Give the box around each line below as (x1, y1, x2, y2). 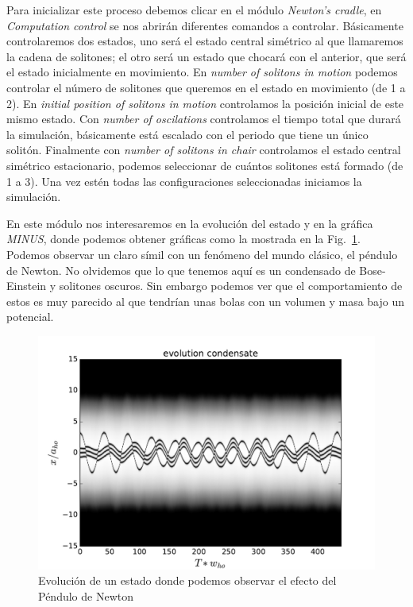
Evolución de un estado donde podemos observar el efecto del (38, 572, 337, 589)
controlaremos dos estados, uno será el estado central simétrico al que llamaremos (6, 33, 403, 49)
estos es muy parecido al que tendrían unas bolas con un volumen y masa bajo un (6, 292, 405, 309)
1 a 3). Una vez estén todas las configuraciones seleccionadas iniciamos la (6, 172, 362, 189)
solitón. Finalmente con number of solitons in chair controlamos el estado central (6, 141, 401, 158)
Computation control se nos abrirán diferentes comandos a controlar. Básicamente (6, 17, 403, 33)
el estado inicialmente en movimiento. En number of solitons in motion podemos (6, 64, 398, 80)
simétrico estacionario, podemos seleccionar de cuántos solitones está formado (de (6, 157, 403, 173)
